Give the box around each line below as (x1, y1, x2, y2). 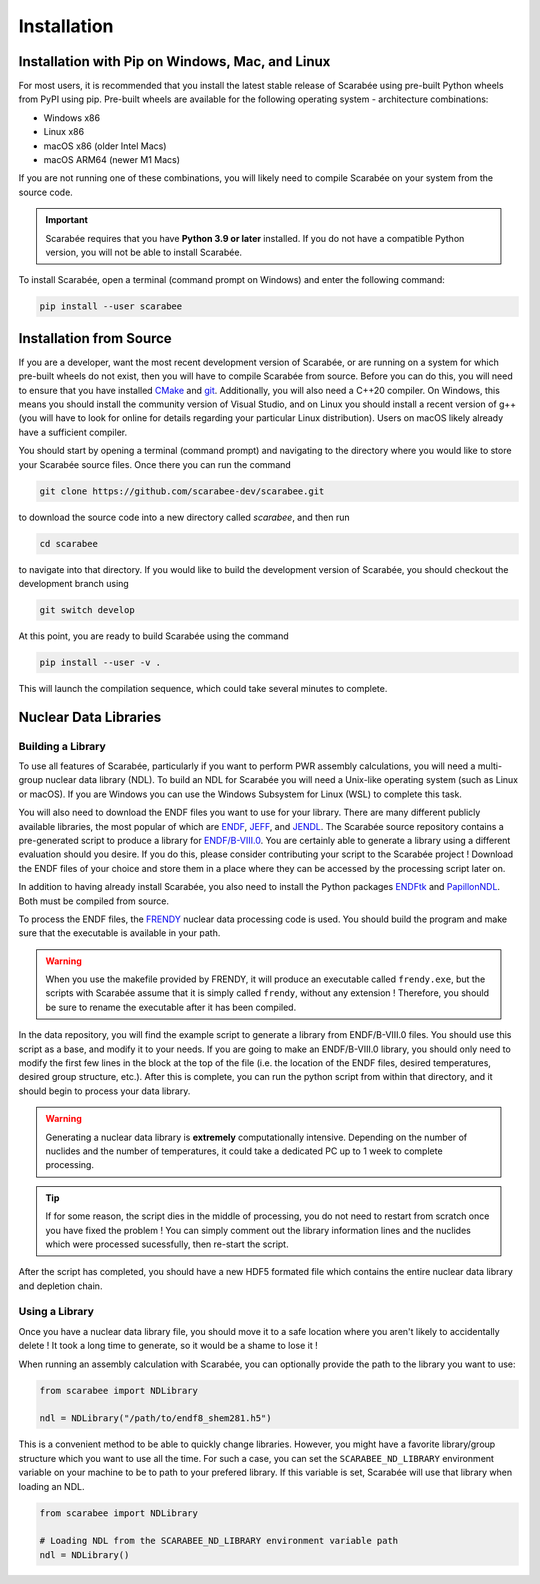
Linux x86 (43, 126, 85, 138)
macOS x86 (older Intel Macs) (43, 140, 167, 152)
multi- (477, 760, 503, 772)
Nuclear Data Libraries (18, 708, 162, 725)
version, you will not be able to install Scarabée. (45, 246, 243, 258)
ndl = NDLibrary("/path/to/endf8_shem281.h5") (39, 1413, 272, 1424)
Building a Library (18, 739, 107, 753)
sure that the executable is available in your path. (18, 927, 221, 939)
